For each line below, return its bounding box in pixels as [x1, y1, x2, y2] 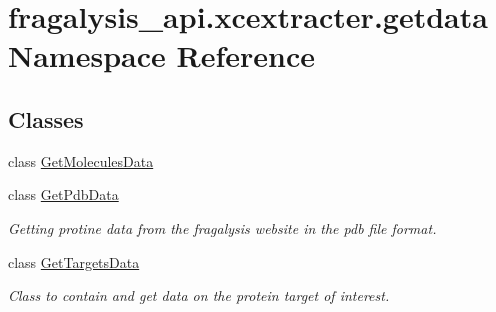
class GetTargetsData [8, 251, 140, 272]
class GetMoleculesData [8, 150, 154, 171]
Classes [8, 103, 84, 134]
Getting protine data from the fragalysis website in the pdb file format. [8, 217, 437, 238]
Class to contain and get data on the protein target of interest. [8, 285, 390, 306]
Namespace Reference [8, 35, 315, 76]
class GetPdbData [8, 184, 119, 205]
